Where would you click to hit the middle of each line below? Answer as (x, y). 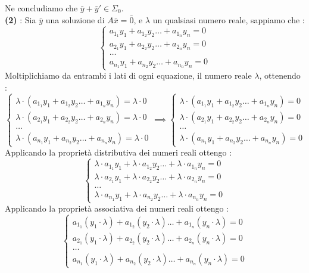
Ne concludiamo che (41, 8)
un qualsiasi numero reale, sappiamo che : (229, 19)
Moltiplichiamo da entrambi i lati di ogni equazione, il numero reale (128, 75)
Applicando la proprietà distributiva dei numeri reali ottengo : (118, 152)
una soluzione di (75, 19)
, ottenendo (280, 75)
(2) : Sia (21, 19)
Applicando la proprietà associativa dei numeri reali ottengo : (117, 208)
